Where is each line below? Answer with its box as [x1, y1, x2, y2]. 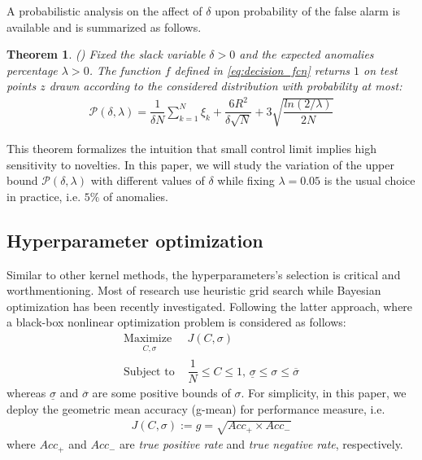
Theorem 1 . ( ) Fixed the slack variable [7, 46, 206, 63]
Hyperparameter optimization [7, 227, 263, 252]
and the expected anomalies [239, 46, 374, 63]
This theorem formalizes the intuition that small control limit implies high [7, 139, 377, 156]
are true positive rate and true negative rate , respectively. [120, 436, 403, 453]
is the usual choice [324, 172, 415, 189]
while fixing [217, 172, 275, 189]
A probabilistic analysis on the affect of [7, 2, 202, 19]
